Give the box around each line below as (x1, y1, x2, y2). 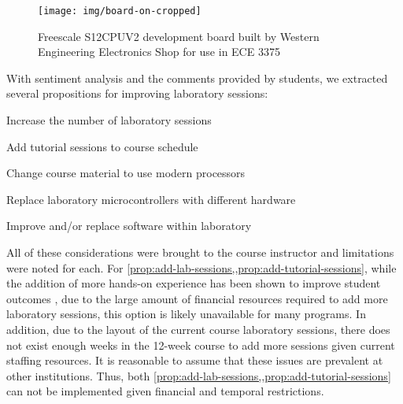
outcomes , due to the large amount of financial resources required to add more (6, 290, 388, 306)
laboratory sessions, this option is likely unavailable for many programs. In (6, 306, 366, 322)
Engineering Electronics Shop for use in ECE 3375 (38, 43, 280, 60)
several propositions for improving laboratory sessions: (6, 85, 268, 102)
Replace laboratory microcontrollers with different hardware (6, 191, 296, 207)
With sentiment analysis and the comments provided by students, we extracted (6, 69, 388, 86)
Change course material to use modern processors (6, 165, 246, 181)
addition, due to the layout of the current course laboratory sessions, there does (6, 321, 390, 337)
